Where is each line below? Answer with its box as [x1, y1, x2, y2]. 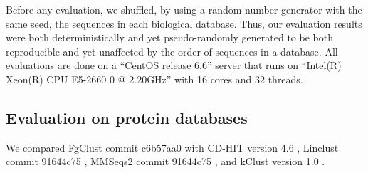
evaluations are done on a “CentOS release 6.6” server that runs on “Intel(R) [6, 58, 342, 73]
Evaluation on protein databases [6, 106, 248, 128]
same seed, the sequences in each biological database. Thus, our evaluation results [6, 16, 362, 31]
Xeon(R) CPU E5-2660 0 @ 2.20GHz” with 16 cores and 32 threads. [6, 71, 303, 86]
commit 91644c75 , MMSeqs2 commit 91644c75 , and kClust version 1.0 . [6, 154, 325, 169]
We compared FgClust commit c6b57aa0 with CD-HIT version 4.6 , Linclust [6, 140, 339, 154]
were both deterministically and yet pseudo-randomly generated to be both [6, 30, 333, 45]
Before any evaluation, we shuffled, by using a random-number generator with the [6, 2, 362, 16]
